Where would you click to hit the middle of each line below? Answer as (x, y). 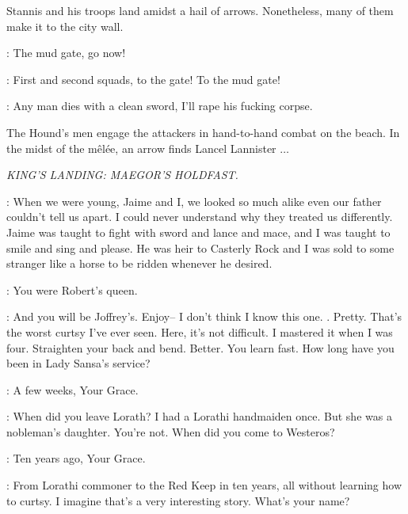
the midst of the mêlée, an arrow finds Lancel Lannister (141, 148)
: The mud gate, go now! (66, 53)
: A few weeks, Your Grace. (72, 389)
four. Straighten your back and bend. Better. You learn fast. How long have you (200, 347)
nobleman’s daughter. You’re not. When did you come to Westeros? (171, 431)
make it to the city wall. (65, 26)
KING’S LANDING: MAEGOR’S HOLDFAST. (122, 175)
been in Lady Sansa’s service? (78, 363)
